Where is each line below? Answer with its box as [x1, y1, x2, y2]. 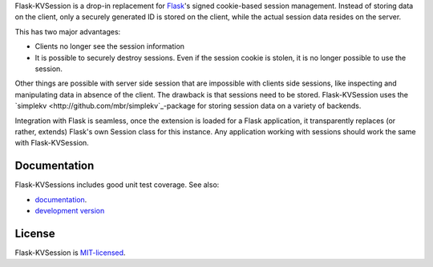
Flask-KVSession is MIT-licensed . [14, 248, 126, 257]
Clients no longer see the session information [34, 42, 184, 51]
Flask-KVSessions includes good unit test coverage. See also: [14, 180, 220, 189]
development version [34, 205, 105, 215]
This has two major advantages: [14, 26, 121, 36]
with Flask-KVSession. [14, 138, 90, 148]
